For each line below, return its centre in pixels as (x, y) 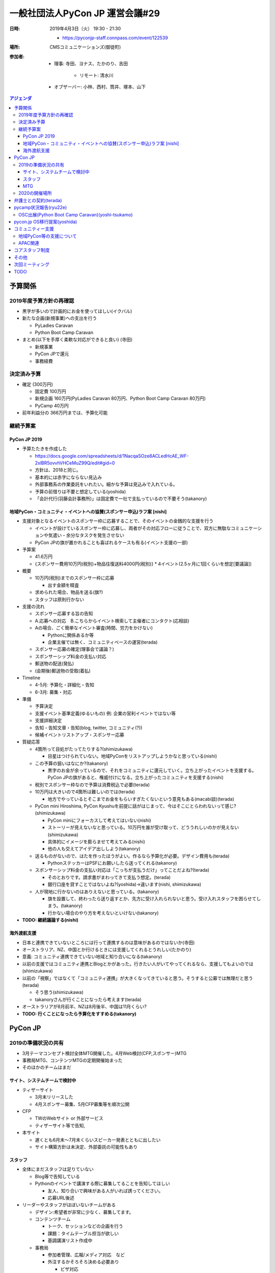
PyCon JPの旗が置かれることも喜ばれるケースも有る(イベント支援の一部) (112, 542)
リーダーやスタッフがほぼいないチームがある (69, 1205)
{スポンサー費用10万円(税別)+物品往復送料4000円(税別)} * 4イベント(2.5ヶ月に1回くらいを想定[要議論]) (143, 564)
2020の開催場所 (35, 193)
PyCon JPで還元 (52, 354)
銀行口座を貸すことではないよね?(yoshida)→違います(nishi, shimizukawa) (124, 884)
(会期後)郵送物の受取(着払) (63, 671)
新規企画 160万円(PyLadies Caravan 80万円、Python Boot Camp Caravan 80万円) (120, 398)
